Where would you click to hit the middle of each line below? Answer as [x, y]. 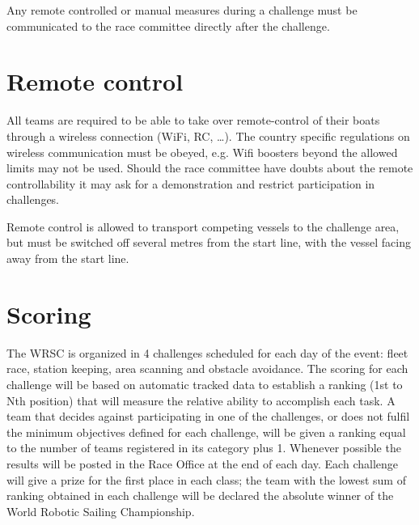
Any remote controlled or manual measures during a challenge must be [182, 10]
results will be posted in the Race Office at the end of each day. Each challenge [202, 463]
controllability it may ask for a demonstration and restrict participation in [191, 183]
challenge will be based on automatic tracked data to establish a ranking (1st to [205, 384]
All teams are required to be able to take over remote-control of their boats [193, 120]
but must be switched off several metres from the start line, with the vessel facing [209, 242]
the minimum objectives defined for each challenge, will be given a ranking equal [206, 432]
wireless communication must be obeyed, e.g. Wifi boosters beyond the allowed [202, 152]
